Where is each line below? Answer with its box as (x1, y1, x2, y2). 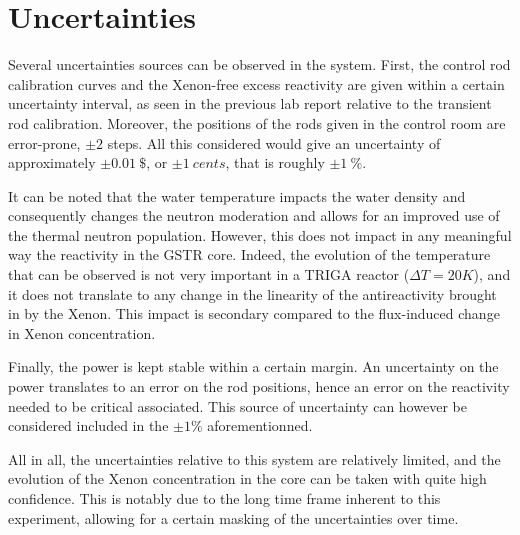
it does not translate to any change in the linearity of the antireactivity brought (8, 283, 497, 304)
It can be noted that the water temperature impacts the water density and (8, 185, 466, 206)
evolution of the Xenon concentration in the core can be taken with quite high (8, 468, 487, 489)
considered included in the (8, 415, 169, 436)
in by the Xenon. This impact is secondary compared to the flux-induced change (8, 303, 500, 324)
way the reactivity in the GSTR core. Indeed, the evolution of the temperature (8, 244, 491, 265)
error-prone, (8, 132, 81, 153)
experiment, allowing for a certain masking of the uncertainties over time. (8, 507, 459, 528)
